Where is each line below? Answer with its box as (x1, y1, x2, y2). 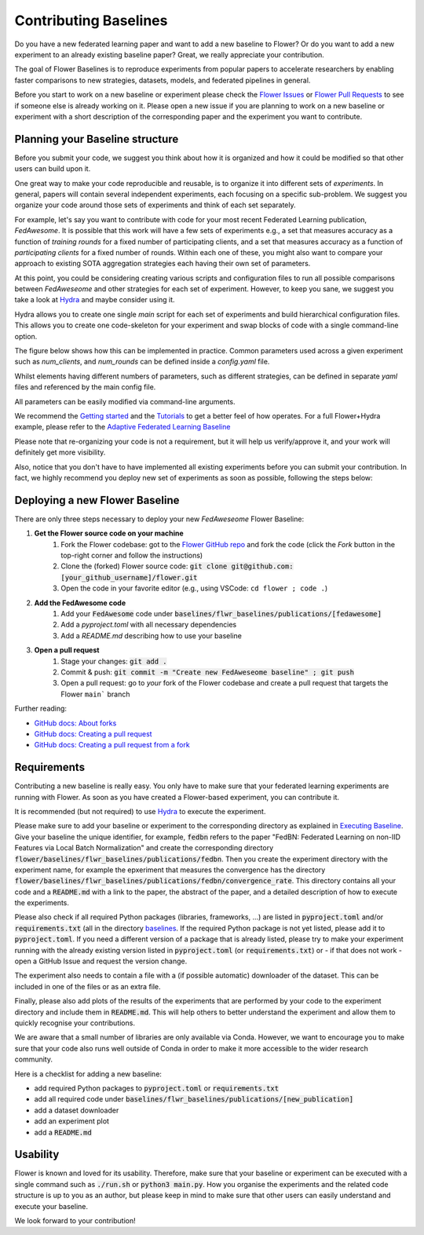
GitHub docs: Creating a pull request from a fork (34, 740, 190, 750)
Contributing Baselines (14, 12, 168, 29)
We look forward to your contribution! (14, 1215, 137, 1225)
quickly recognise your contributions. (14, 1018, 135, 1028)
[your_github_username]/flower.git (60, 573, 198, 582)
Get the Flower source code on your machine (34, 528, 184, 538)
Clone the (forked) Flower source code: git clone (60, 561, 228, 571)
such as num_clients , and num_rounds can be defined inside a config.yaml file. (14, 357, 270, 367)
